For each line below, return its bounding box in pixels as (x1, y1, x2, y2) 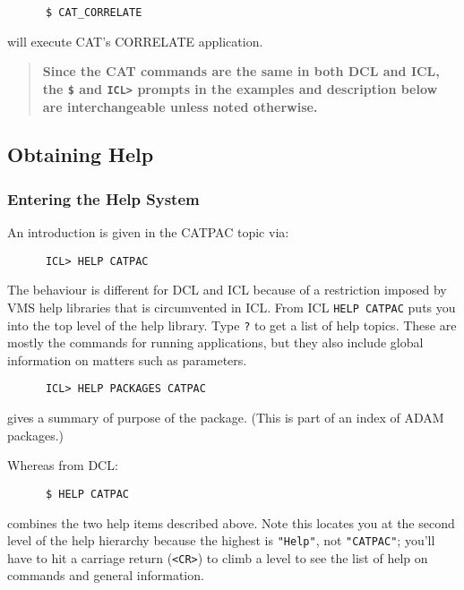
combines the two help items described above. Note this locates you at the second (7, 513, 455, 532)
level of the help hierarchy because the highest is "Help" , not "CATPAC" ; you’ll (7, 531, 435, 550)
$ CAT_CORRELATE (45, 6, 142, 19)
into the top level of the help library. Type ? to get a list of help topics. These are (7, 315, 457, 334)
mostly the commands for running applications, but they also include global (7, 333, 424, 352)
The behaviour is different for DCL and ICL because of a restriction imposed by (7, 280, 447, 299)
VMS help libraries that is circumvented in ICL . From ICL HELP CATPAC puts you (7, 297, 456, 316)
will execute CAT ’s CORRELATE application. (7, 31, 263, 50)
